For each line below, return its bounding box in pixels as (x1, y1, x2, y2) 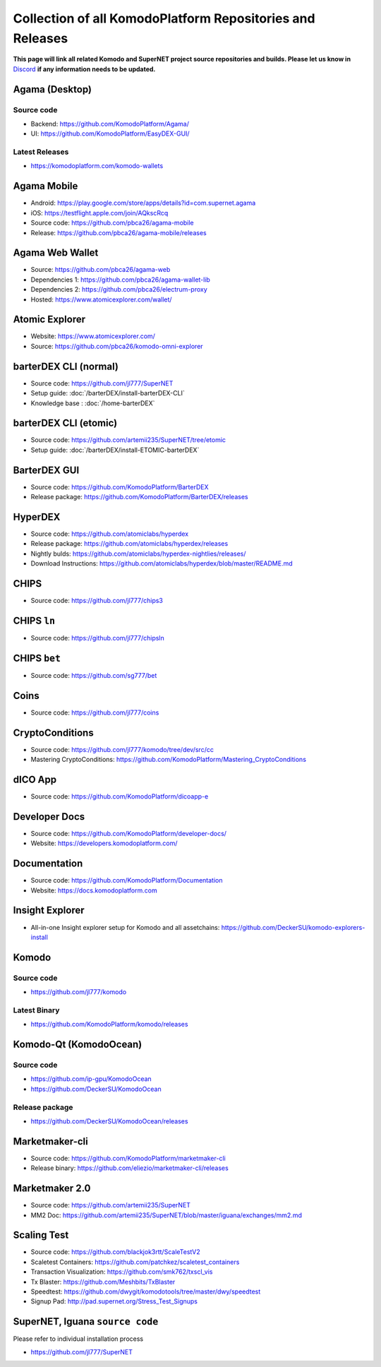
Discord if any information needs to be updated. (13, 64, 156, 73)
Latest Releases (13, 147, 69, 157)
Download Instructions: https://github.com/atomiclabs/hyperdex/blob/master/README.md (30, 559, 293, 568)
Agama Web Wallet (13, 247, 99, 259)
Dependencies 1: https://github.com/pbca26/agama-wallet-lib (30, 275, 211, 284)
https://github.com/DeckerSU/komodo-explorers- (221, 923, 365, 931)
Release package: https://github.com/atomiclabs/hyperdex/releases (30, 539, 229, 548)
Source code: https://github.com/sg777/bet (30, 671, 157, 679)
